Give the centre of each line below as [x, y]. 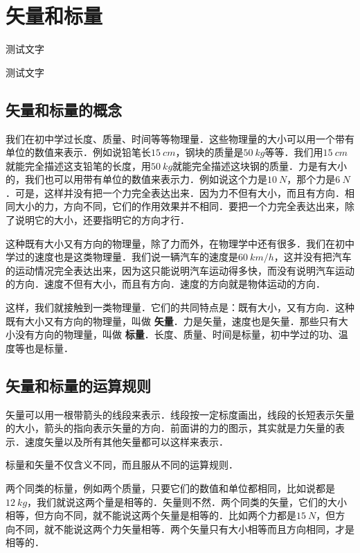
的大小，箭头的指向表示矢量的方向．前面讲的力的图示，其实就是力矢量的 [170, 428]
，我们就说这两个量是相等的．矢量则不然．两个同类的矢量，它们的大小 [187, 501]
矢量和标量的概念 [64, 109]
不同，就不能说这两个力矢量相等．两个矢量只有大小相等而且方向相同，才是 [184, 528]
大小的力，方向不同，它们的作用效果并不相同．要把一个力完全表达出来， [180, 206]
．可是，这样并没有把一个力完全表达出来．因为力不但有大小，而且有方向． [175, 192]
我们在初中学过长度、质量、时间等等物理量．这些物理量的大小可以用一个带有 [180, 138]
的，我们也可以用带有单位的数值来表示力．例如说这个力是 [136, 179]
